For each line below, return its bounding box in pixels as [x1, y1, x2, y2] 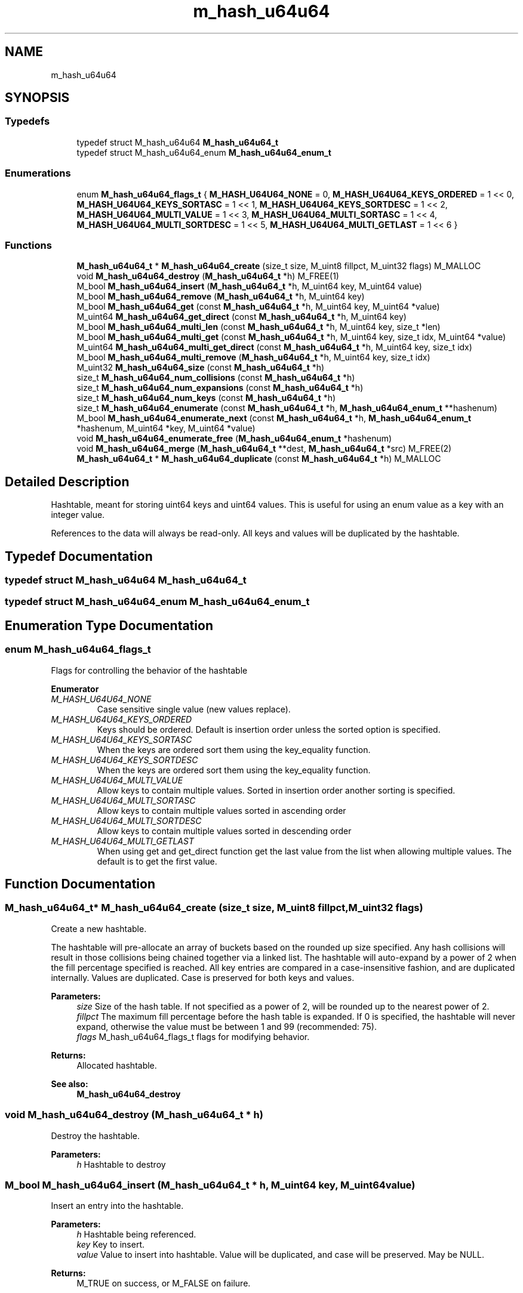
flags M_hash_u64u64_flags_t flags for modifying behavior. [76, 1031, 310, 1042]
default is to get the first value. [97, 856, 217, 866]
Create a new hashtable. [51, 923, 147, 934]
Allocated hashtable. [76, 1060, 157, 1070]
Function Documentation [5, 877, 155, 892]
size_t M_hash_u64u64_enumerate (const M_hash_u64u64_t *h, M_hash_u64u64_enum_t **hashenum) [76, 403, 497, 413]
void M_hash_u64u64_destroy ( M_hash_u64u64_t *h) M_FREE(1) [76, 271, 339, 282]
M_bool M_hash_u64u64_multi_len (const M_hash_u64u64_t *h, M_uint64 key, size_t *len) [76, 322, 441, 332]
